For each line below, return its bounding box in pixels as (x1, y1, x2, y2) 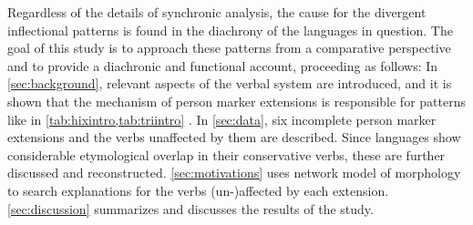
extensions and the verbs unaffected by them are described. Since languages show (7, 128, 461, 147)
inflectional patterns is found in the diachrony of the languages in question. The (7, 20, 453, 39)
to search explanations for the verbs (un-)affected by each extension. (7, 180, 389, 199)
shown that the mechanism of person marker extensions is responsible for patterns (7, 91, 466, 110)
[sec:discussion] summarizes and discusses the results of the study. (7, 199, 374, 218)
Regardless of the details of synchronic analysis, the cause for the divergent (7, 3, 427, 21)
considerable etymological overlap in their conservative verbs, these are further (7, 145, 446, 164)
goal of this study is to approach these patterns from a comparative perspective (7, 38, 451, 57)
